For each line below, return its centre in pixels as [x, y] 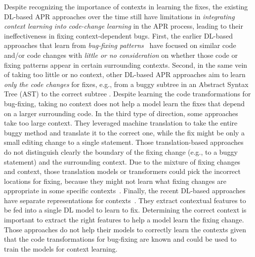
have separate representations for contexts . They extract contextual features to [125, 200]
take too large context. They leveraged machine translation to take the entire [121, 123]
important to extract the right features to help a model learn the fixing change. [124, 220]
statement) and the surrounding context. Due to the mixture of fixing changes [122, 161]
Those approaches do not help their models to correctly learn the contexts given [125, 229]
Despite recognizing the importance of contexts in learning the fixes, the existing [126, 6]
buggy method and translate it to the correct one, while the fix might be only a [125, 132]
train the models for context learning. [61, 248]
